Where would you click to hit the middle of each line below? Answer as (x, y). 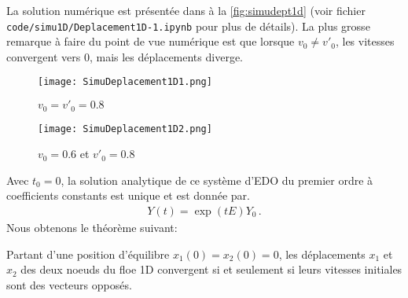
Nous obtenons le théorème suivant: (92, 228)
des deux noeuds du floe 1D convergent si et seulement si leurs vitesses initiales (211, 269)
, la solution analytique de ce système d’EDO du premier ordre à (217, 180)
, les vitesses (365, 41)
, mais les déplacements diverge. (166, 56)
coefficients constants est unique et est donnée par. (128, 195)
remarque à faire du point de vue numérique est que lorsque (151, 41)
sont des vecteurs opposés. (69, 284)
